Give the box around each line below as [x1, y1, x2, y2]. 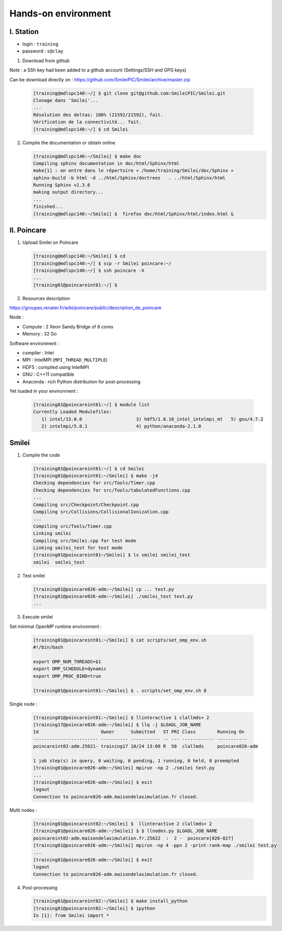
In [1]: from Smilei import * [33, 912, 109, 919]
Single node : [9, 700, 38, 707]
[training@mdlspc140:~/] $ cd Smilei [33, 126, 128, 132]
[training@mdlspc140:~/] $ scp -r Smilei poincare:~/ [33, 260, 172, 266]
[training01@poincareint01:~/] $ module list [33, 401, 150, 408]
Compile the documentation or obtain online [22, 139, 116, 146]
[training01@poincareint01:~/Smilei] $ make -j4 [33, 473, 158, 479]
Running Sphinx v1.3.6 [33, 182, 90, 188]
